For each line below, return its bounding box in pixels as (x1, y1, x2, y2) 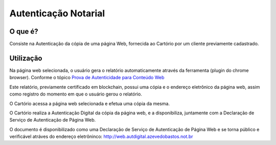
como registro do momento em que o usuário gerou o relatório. (9, 91, 143, 97)
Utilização (9, 54, 42, 62)
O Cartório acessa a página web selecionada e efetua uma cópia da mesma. (9, 100, 170, 107)
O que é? (9, 27, 38, 36)
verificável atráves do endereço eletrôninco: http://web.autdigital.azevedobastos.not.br (9, 133, 193, 140)
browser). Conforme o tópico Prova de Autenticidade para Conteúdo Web (9, 75, 165, 81)
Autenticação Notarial (9, 8, 105, 19)
